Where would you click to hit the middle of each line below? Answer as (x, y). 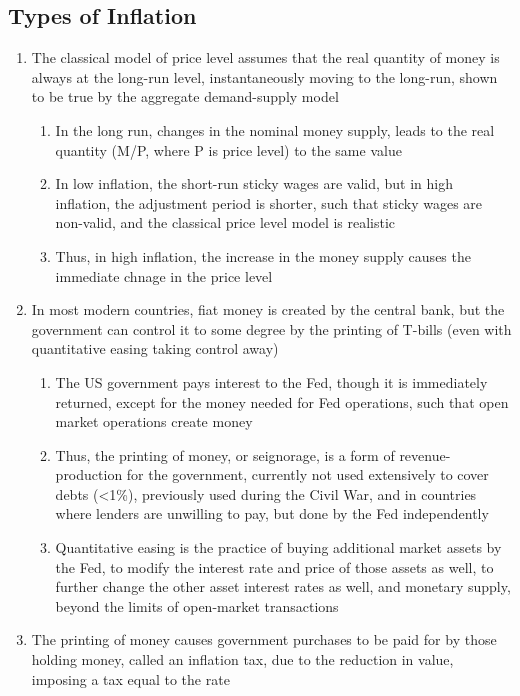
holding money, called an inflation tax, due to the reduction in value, (242, 659)
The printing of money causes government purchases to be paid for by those (264, 639)
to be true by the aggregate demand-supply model (185, 96)
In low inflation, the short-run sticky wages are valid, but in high (254, 183)
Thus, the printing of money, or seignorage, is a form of (225, 454)
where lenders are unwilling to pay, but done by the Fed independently (272, 513)
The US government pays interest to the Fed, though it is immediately (271, 381)
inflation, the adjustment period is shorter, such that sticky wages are (269, 202)
